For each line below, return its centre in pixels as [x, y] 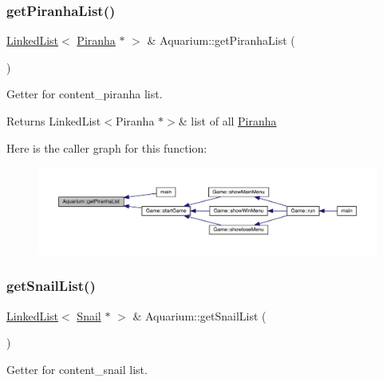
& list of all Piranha [227, 121]
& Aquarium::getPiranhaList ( [221, 40]
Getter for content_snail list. [77, 369]
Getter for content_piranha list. [85, 94]
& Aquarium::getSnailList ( [199, 315]
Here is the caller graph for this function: [107, 147]
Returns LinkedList [54, 121]
